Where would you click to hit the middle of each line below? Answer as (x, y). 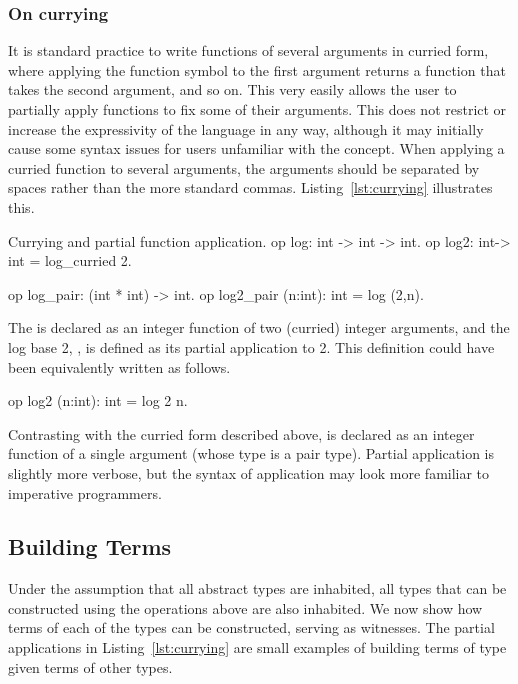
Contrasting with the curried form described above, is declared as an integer (241, 433)
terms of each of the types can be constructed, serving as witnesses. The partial (251, 627)
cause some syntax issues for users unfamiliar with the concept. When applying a (256, 148)
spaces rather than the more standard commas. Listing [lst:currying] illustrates (250, 187)
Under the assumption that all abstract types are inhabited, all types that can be (257, 588)
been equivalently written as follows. (119, 366)
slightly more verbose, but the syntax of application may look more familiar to (249, 472)
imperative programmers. (85, 492)
